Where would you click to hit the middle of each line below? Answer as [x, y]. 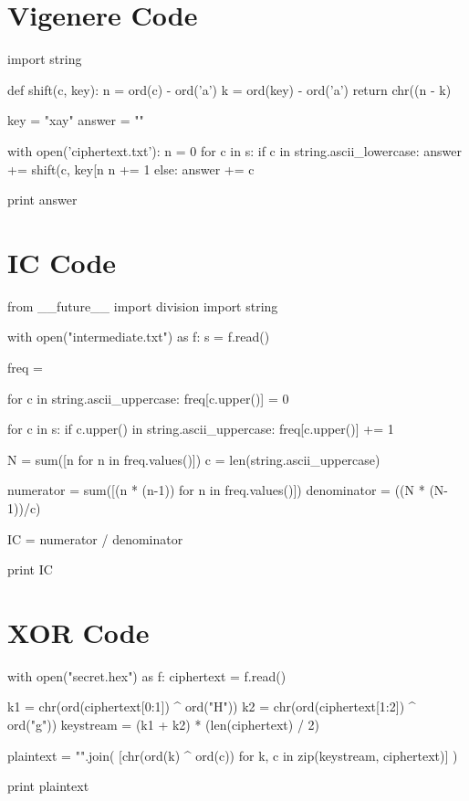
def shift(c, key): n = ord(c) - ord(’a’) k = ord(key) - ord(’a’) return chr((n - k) [229, 89]
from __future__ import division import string [143, 306]
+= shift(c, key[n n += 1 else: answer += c [131, 169]
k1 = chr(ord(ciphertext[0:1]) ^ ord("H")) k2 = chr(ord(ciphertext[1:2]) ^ [212, 706]
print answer [42, 200]
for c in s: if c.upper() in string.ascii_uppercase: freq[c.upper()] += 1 [201, 429]
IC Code [62, 262]
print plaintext [48, 786]
